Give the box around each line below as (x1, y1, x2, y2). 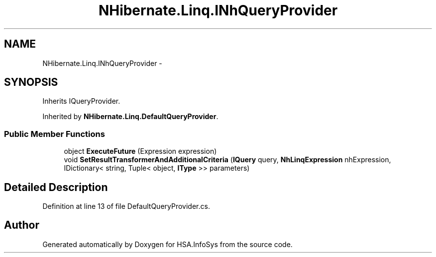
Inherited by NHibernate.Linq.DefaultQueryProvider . (42, 112, 218, 121)
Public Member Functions (4, 128, 105, 139)
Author (4, 219, 39, 232)
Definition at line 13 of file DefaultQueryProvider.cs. (42, 202, 210, 211)
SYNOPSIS (4, 76, 58, 89)
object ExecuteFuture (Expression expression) (64, 147, 217, 156)
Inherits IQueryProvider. (42, 97, 120, 106)
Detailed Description (4, 181, 108, 193)
